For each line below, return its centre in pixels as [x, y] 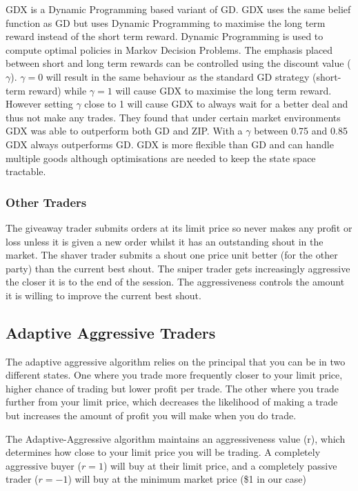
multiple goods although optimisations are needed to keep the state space [161, 158]
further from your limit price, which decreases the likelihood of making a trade [172, 402]
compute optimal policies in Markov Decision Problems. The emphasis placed [169, 49]
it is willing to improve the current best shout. [103, 295]
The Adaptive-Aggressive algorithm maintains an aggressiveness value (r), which [176, 438]
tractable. [26, 171]
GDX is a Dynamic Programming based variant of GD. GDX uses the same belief [178, 9]
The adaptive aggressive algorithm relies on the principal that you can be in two [176, 361]
